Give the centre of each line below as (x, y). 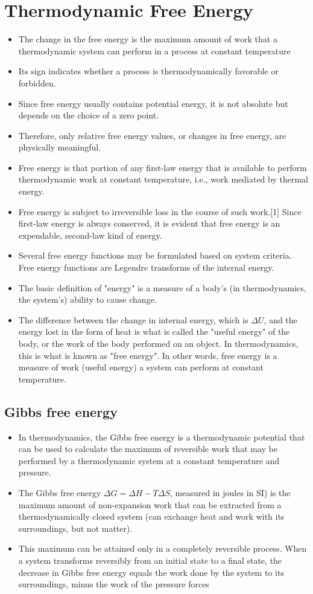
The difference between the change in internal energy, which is (133, 319)
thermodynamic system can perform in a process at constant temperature (154, 50)
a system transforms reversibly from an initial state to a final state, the (150, 560)
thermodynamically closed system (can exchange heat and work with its (151, 516)
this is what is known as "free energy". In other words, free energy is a (148, 355)
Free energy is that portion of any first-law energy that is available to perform (163, 167)
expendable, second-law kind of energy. (90, 235)
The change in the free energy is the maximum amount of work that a (148, 39)
